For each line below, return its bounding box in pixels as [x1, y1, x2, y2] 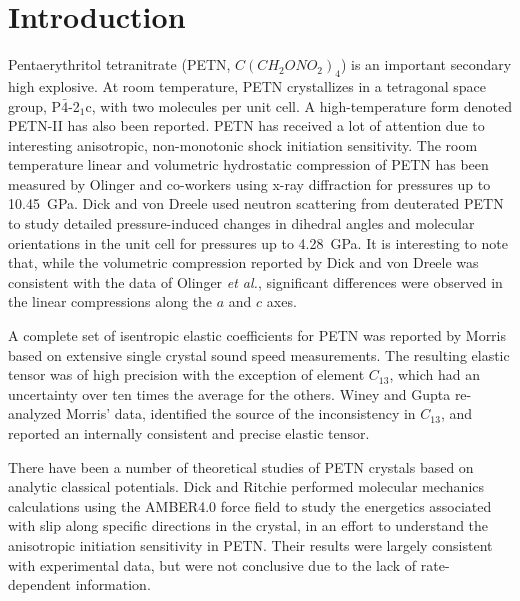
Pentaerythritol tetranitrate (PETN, [8, 54, 231, 75]
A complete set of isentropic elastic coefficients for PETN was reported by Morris [8, 325, 507, 346]
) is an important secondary [340, 54, 512, 75]
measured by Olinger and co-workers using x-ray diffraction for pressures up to [8, 173, 491, 194]
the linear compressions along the [8, 291, 213, 312]
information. [75, 574, 151, 595]
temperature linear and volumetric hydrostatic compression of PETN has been [8, 154, 489, 175]
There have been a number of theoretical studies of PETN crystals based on [8, 456, 474, 477]
